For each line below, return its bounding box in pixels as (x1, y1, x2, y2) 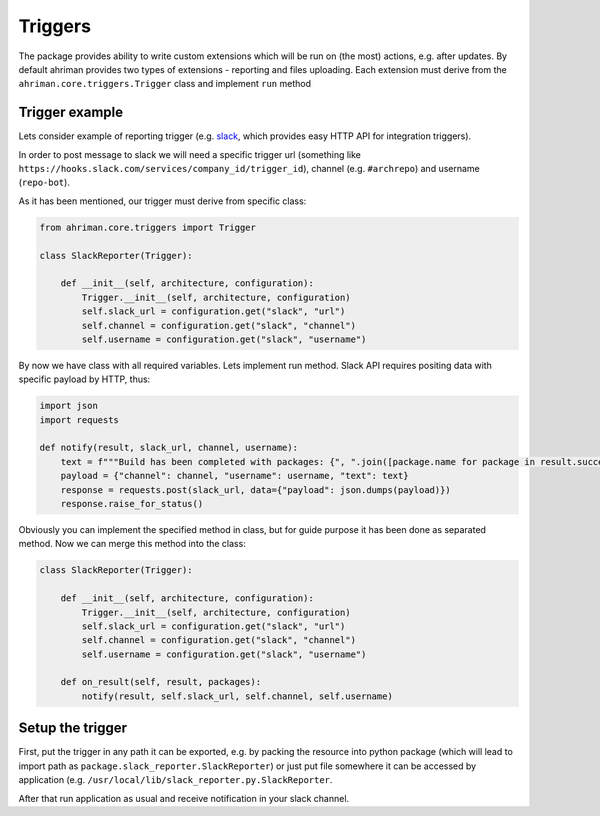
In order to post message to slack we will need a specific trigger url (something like (18, 148, 362, 160)
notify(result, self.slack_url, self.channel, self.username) (81, 690, 394, 702)
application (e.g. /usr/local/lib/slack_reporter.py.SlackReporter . (18, 774, 333, 786)
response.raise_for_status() (60, 498, 204, 509)
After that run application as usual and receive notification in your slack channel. (18, 792, 350, 804)
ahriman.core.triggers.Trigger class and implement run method (18, 78, 312, 90)
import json (39, 400, 99, 412)
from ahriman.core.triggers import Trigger (39, 221, 257, 233)
